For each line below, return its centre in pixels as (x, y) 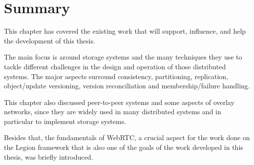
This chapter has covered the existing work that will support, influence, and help (125, 31)
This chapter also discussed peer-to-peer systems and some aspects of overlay (119, 102)
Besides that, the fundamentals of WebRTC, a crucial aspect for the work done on (127, 137)
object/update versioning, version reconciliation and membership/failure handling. (127, 86)
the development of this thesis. (50, 40)
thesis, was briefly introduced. (49, 156)
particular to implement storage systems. (65, 121)
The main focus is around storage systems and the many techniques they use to (123, 57)
